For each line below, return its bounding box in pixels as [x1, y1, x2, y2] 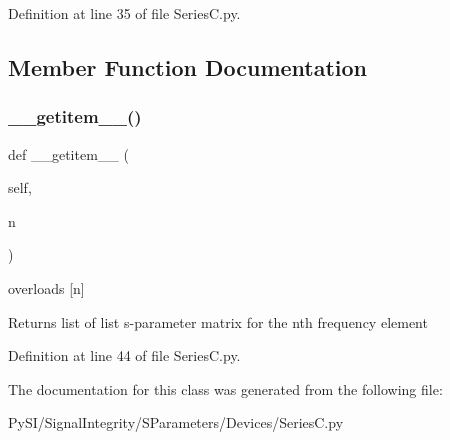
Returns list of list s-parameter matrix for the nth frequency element [8, 311, 428, 332]
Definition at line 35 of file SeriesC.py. [8, 3, 241, 23]
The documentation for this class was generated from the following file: [8, 378, 443, 399]
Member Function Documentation [8, 51, 368, 82]
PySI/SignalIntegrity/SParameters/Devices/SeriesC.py [8, 412, 344, 433]
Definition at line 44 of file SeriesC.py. [8, 345, 241, 366]
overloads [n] [8, 277, 85, 298]
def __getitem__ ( [8, 143, 129, 164]
